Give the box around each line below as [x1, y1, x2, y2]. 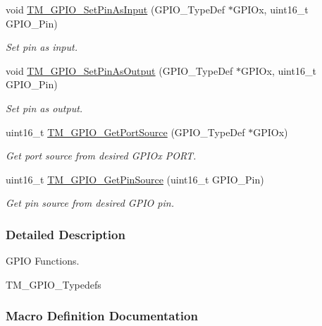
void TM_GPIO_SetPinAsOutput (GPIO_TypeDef [6, 63, 233, 78]
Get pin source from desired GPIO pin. [6, 195, 174, 210]
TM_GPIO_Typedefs [6, 277, 101, 291]
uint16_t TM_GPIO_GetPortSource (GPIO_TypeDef [6, 124, 245, 139]
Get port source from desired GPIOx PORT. [6, 148, 197, 163]
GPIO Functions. [6, 253, 80, 268]
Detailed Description [6, 225, 125, 243]
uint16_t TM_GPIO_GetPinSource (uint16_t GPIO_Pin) [6, 171, 264, 186]
